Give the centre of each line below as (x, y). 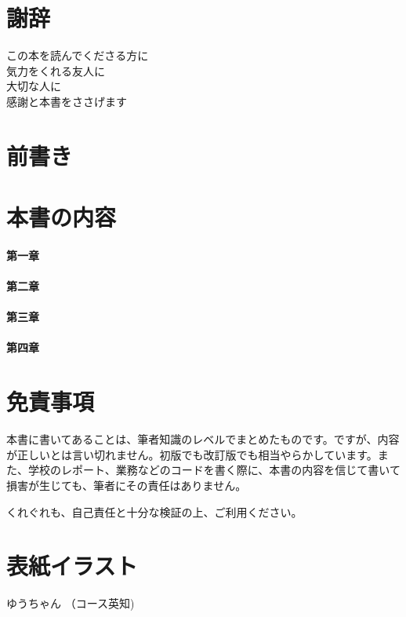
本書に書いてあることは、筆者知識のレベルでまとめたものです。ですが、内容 (203, 439)
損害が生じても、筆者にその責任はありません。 (127, 485)
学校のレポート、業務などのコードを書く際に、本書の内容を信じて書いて (214, 470)
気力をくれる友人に (56, 70)
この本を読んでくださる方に (78, 55)
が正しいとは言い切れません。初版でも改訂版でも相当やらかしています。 (192, 454)
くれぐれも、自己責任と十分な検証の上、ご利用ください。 (154, 511)
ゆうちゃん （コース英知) (71, 603)
